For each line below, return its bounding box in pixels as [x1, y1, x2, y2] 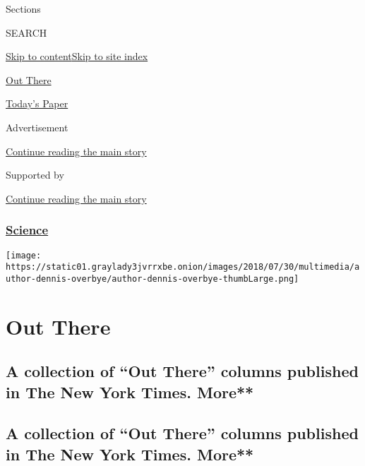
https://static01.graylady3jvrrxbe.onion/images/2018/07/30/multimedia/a [6, 262, 360, 273]
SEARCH [6, 25, 47, 40]
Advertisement [6, 119, 68, 134]
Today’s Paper [6, 96, 68, 111]
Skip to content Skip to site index [6, 49, 148, 64]
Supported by [6, 167, 64, 182]
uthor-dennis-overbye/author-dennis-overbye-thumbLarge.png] [6, 273, 299, 284]
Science [6, 221, 49, 239]
